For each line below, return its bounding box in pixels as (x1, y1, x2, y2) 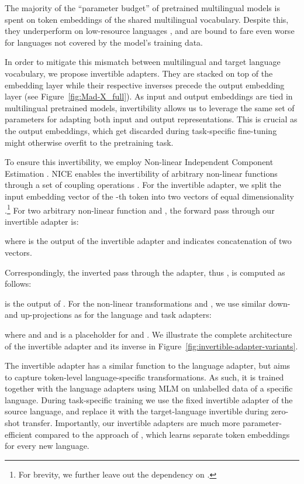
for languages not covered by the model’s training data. (5, 36, 203, 48)
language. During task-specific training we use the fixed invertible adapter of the (5, 393, 293, 406)
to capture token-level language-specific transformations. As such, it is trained (5, 370, 284, 383)
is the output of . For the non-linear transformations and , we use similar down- (5, 297, 291, 309)
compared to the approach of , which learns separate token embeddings (34, 428, 290, 440)
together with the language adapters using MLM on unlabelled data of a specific (5, 382, 293, 394)
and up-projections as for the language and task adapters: (5, 308, 212, 321)
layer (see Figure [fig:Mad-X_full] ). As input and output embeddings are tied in (5, 90, 293, 102)
